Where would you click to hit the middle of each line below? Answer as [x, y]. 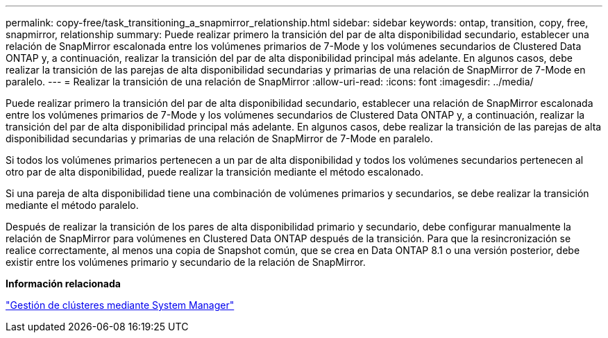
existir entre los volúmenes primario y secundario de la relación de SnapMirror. [186, 262]
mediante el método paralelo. [72, 205]
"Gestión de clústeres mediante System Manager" [120, 305]
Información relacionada [63, 284]
